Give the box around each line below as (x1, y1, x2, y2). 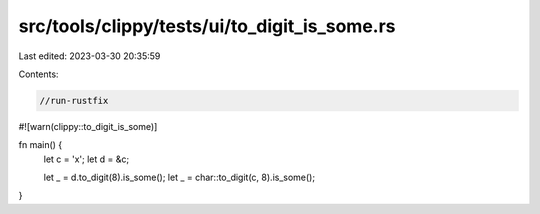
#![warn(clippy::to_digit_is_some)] (18, 120, 158, 132)
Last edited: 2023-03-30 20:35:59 (18, 50, 161, 62)
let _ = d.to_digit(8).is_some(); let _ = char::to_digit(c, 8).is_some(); (43, 171, 315, 184)
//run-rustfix (39, 95, 109, 106)
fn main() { (18, 139, 63, 151)
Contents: (18, 68, 59, 80)
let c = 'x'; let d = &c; (43, 153, 130, 165)
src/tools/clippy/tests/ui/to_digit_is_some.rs (18, 15, 396, 37)
